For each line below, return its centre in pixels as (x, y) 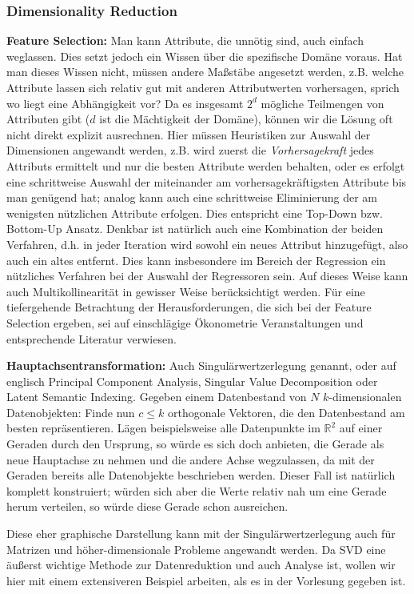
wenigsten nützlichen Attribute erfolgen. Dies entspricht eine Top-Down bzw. (195, 213)
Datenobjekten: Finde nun (71, 412)
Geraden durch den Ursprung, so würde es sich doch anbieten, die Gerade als (195, 444)
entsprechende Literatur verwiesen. (92, 338)
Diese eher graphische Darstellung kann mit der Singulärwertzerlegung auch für (201, 534)
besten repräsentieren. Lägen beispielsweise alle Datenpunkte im (163, 428)
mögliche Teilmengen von (322, 103)
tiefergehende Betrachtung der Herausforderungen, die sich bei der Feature (189, 307)
